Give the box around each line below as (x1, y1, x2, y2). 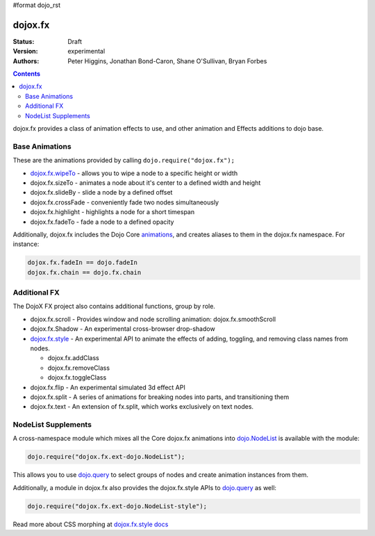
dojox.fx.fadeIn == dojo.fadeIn (27, 259, 138, 267)
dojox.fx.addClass (47, 354, 100, 362)
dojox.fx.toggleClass (47, 373, 107, 382)
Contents (12, 70, 41, 78)
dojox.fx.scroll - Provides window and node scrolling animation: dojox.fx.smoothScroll (30, 315, 276, 323)
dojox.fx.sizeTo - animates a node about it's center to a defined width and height (30, 178, 261, 187)
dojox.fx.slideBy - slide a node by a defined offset (30, 188, 173, 197)
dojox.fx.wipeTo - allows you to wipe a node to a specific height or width (30, 169, 238, 177)
